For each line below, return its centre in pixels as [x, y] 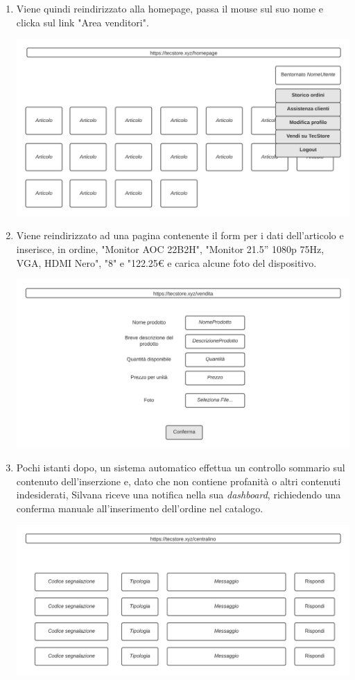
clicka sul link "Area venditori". [83, 22]
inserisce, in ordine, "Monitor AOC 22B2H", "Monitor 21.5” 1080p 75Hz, [170, 249]
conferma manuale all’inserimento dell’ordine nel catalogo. [140, 508]
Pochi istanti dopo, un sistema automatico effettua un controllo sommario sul [181, 468]
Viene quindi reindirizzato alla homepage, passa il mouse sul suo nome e [170, 8]
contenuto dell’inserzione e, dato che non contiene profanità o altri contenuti [179, 481]
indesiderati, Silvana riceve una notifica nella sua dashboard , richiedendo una [179, 495]
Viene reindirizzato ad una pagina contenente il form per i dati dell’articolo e [180, 235]
